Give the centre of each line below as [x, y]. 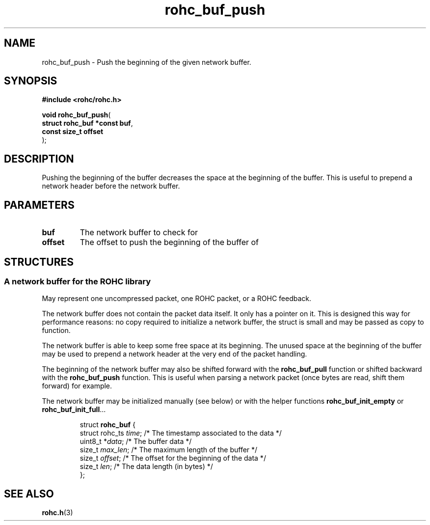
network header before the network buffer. [111, 186]
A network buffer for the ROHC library [78, 281]
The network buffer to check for [139, 233]
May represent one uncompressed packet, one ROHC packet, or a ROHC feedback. [176, 299]
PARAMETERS [39, 205]
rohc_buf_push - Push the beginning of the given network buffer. [147, 62]
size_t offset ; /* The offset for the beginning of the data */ [173, 458]
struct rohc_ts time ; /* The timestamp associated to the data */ [181, 433]
